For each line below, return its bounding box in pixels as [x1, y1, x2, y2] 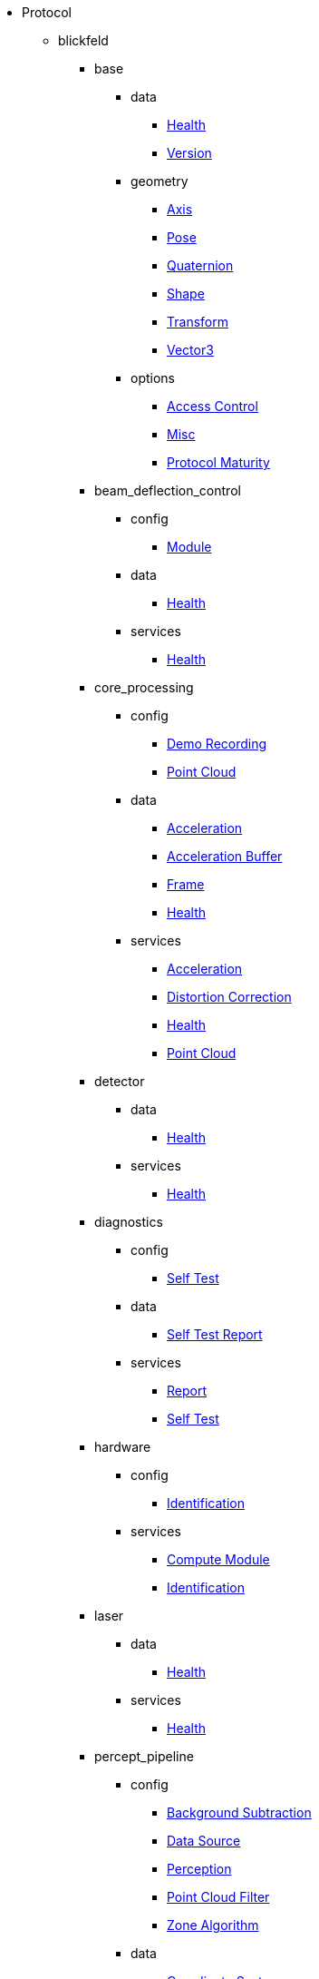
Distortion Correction [167, 989, 292, 1004]
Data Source [167, 1833, 241, 1848]
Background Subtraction [167, 1805, 312, 1820]
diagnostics [94, 1214, 163, 1230]
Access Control [167, 398, 258, 414]
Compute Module [167, 1552, 270, 1567]
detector [94, 1073, 145, 1089]
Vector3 [167, 342, 214, 358]
